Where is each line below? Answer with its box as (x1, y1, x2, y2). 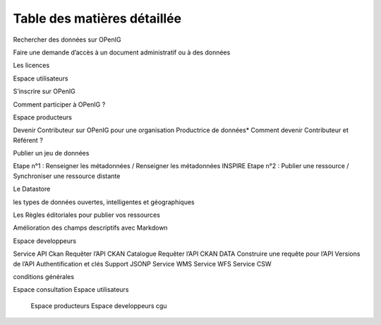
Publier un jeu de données (13, 149, 90, 158)
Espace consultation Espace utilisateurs (13, 285, 129, 294)
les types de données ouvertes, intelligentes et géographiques (13, 198, 195, 206)
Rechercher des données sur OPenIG (13, 35, 121, 44)
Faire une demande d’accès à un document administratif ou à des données (13, 48, 231, 57)
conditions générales (13, 272, 74, 280)
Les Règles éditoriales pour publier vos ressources (13, 211, 160, 219)
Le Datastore (13, 184, 51, 194)
